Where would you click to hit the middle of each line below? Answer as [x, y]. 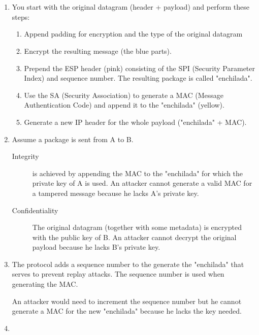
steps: [21, 16]
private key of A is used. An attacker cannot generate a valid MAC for [142, 183]
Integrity [25, 156]
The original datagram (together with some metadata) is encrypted [137, 227]
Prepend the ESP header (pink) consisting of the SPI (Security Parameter [140, 68]
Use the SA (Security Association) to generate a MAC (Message [124, 95]
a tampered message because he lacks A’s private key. [116, 193]
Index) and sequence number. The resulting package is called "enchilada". [138, 78]
